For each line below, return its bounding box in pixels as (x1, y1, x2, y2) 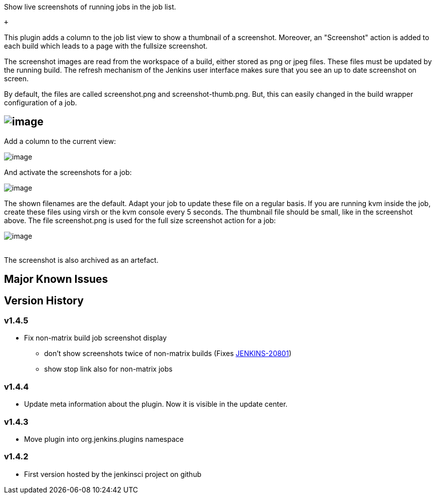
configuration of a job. (4, 98, 77, 107)
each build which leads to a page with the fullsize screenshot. (4, 42, 208, 50)
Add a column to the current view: (4, 136, 116, 145)
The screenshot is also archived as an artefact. (4, 255, 159, 264)
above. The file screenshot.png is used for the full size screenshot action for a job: (4, 216, 276, 225)
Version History (4, 294, 84, 307)
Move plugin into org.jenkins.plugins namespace (24, 434, 184, 443)
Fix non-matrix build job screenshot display (24, 334, 167, 343)
